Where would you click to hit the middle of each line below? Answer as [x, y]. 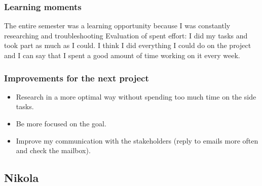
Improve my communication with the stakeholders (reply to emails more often [137, 140]
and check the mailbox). [53, 150]
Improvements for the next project [77, 78]
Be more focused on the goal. [61, 123]
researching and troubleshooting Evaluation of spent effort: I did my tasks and [126, 35]
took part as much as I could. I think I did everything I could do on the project [128, 45]
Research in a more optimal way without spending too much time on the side [136, 96]
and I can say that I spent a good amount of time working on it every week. [122, 55]
